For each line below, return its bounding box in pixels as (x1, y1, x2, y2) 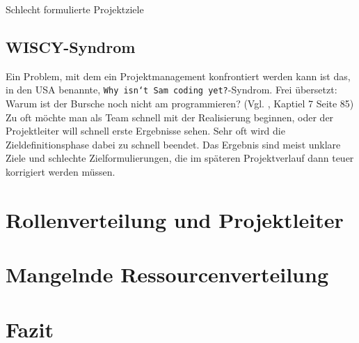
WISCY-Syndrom (6, 36, 136, 57)
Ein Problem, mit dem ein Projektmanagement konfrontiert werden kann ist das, (6, 68, 351, 83)
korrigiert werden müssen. (6, 165, 115, 179)
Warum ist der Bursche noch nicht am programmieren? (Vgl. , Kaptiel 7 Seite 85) (6, 96, 354, 111)
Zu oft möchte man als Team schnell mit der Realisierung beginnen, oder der (6, 109, 334, 124)
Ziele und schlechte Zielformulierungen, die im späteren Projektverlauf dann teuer (6, 151, 354, 165)
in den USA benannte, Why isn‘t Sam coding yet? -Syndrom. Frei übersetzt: (6, 82, 337, 97)
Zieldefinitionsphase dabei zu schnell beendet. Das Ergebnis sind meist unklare (6, 137, 341, 151)
